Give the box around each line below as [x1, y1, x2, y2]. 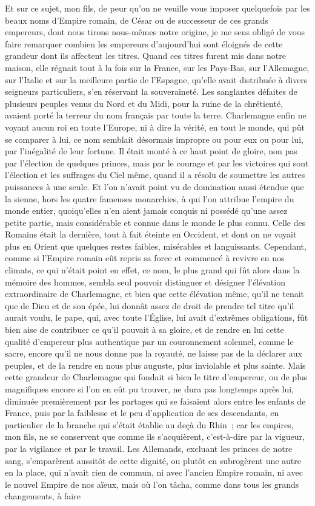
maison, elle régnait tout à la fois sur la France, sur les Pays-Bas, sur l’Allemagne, [5, 61, 310, 74]
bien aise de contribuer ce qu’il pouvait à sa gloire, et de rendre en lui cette [5, 323, 284, 336]
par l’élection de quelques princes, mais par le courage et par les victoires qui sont [5, 156, 309, 169]
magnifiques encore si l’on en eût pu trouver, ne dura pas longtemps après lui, [5, 383, 294, 395]
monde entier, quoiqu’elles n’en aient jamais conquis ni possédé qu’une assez [5, 204, 288, 217]
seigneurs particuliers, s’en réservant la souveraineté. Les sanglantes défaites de [5, 85, 297, 98]
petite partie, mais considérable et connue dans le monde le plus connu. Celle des [5, 216, 306, 228]
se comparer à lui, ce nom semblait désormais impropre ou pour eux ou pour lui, [5, 132, 303, 145]
